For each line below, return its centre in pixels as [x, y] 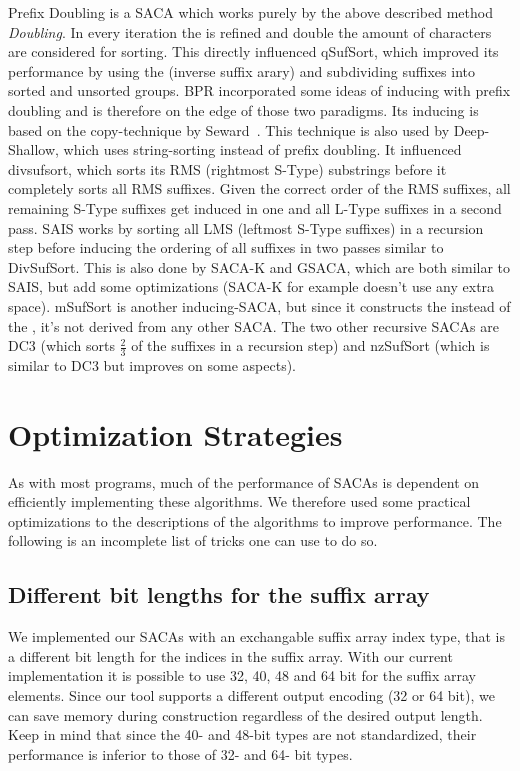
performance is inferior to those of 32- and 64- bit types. [180, 753]
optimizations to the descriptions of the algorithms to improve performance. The [255, 520]
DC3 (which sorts [61, 345]
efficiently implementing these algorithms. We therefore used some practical [239, 501]
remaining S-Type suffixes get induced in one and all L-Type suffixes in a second [255, 207]
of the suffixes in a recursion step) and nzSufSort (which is [310, 345]
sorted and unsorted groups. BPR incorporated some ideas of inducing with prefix [259, 90]
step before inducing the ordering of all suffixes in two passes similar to [226, 247]
